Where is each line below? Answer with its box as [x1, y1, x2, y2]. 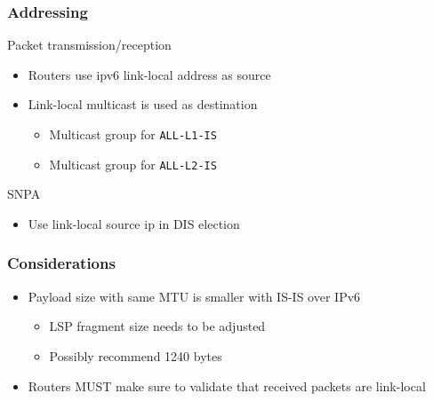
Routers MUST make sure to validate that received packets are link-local [28, 376, 426, 395]
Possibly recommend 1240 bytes [49, 346, 222, 365]
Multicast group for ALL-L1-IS [49, 125, 217, 143]
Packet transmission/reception [7, 35, 172, 54]
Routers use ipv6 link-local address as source [28, 65, 271, 83]
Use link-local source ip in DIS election [28, 214, 240, 232]
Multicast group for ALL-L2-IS [49, 154, 217, 173]
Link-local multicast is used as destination [28, 95, 258, 114]
